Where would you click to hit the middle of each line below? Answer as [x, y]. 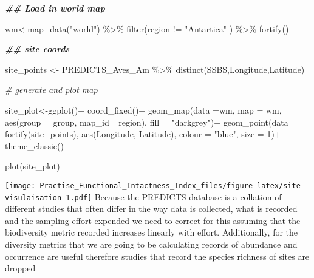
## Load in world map [55, 8]
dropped [20, 268]
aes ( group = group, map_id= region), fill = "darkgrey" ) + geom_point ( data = [152, 122]
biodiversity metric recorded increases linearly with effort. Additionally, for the [152, 232]
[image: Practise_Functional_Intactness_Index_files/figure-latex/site [153, 185]
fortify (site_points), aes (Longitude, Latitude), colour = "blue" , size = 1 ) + [143, 134]
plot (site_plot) [32, 166]
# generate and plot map [51, 90]
